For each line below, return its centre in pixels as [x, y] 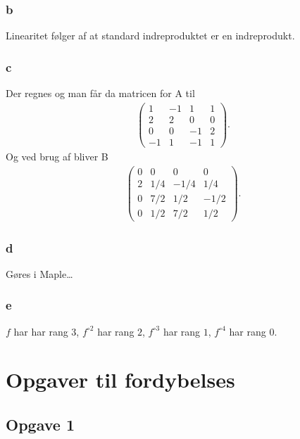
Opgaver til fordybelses [120, 380]
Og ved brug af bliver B [57, 156]
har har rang [41, 331]
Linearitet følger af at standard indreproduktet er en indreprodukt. [150, 36]
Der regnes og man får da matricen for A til [100, 93]
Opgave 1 [40, 425]
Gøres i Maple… [39, 273]
